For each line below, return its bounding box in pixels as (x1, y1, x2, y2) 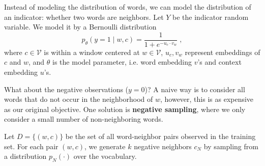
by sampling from (203, 141, 258, 151)
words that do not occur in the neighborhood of (4, 94, 153, 104)
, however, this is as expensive (160, 94, 254, 104)
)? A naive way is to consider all (144, 84, 245, 94)
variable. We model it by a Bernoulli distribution (4, 21, 157, 32)
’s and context (197, 57, 242, 67)
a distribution (4, 151, 47, 161)
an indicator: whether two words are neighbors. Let (4, 11, 164, 22)
